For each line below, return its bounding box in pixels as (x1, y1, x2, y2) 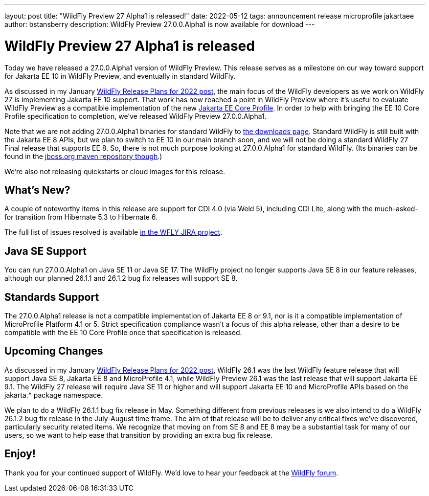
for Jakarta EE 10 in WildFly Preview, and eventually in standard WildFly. (4, 71, 236, 80)
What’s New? (4, 183, 70, 196)
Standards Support (4, 291, 99, 303)
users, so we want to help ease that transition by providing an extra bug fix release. (4, 430, 273, 439)
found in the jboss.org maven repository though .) (4, 152, 162, 160)
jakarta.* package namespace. (4, 390, 103, 399)
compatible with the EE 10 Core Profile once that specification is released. (4, 328, 242, 337)
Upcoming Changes (4, 345, 103, 358)
